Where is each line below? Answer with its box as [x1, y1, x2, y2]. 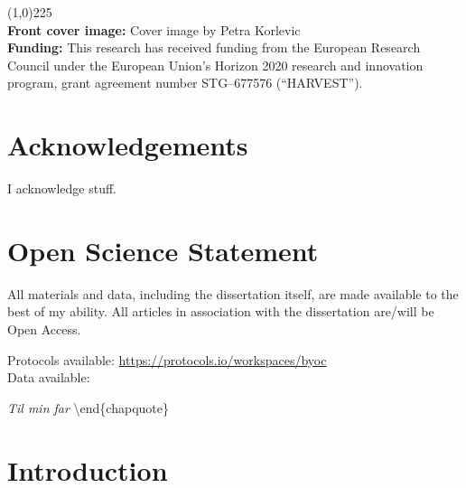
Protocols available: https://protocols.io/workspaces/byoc [7, 350, 327, 369]
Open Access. [7, 320, 81, 338]
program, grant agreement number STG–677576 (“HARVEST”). [7, 73, 363, 92]
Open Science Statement [7, 231, 319, 268]
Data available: [7, 368, 90, 387]
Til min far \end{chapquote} [7, 398, 169, 417]
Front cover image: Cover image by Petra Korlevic [7, 20, 301, 39]
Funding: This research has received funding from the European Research [7, 38, 421, 57]
